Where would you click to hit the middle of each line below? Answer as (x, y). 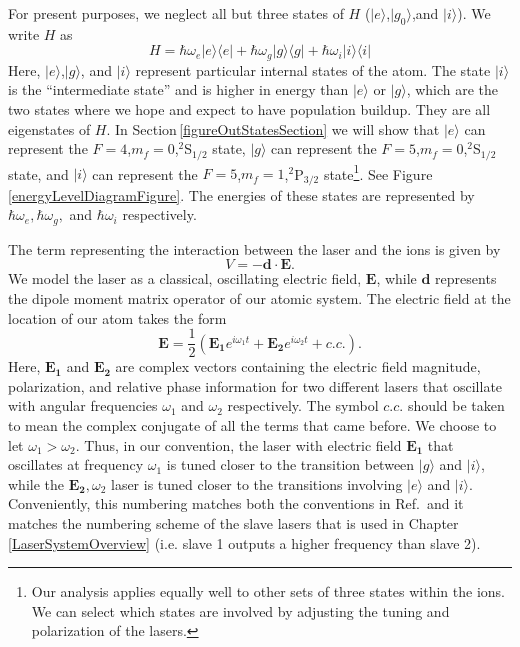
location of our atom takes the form (117, 317)
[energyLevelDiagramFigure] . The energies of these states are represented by (241, 194)
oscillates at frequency (76, 464)
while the (36, 483)
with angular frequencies (83, 405)
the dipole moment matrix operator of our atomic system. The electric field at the (259, 298)
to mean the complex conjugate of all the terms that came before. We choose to (252, 425)
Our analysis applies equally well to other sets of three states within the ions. (268, 591)
